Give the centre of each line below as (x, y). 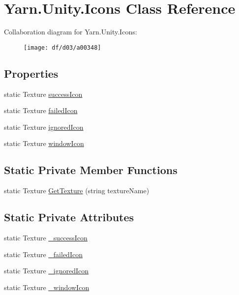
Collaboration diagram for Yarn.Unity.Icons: (71, 32)
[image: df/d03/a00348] (62, 47)
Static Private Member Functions (91, 170)
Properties (31, 73)
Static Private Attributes (69, 217)
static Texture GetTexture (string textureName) (77, 191)
